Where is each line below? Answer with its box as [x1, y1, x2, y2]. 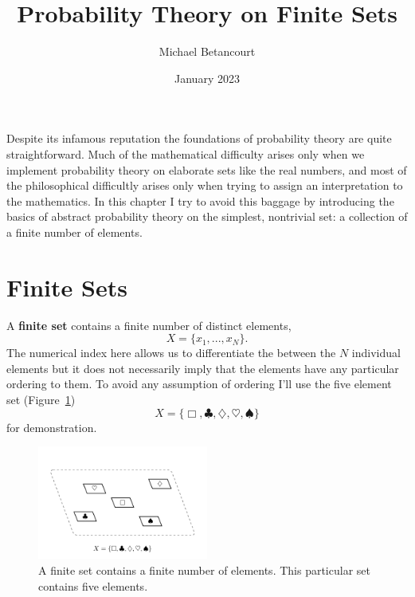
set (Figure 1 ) [6, 391, 76, 407]
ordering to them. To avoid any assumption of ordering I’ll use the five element [6, 375, 392, 392]
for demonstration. [6, 418, 97, 435]
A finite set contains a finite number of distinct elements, [6, 316, 292, 333]
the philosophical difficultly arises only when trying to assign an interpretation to [6, 177, 403, 194]
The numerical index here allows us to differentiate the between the [6, 344, 336, 361]
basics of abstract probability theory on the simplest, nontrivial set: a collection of [6, 208, 408, 225]
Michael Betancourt [159, 43, 256, 60]
